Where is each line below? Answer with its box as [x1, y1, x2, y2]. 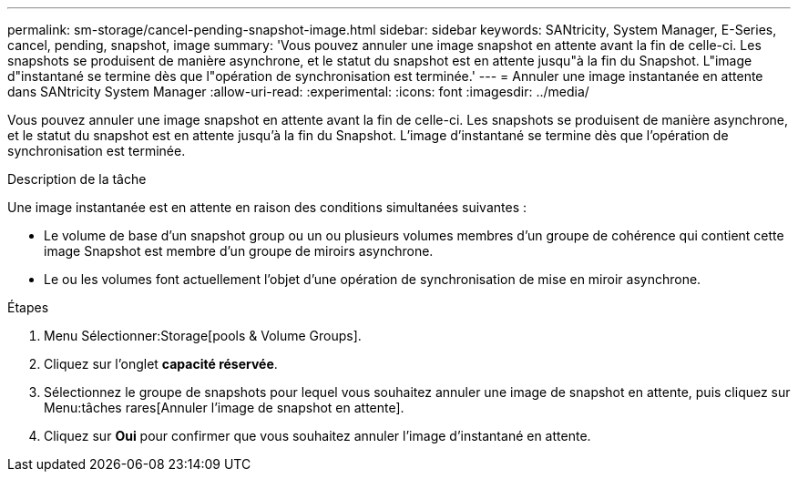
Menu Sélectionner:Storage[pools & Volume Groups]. [44, 328, 362, 343]
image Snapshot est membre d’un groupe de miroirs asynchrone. [44, 243, 434, 259]
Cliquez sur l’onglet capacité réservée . [44, 356, 278, 372]
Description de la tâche [7, 171, 147, 187]
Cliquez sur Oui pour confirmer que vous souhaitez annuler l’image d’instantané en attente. [44, 428, 591, 443]
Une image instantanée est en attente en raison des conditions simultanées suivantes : [7, 199, 527, 215]
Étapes [7, 300, 49, 315]
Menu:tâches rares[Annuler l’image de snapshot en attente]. [44, 400, 404, 415]
